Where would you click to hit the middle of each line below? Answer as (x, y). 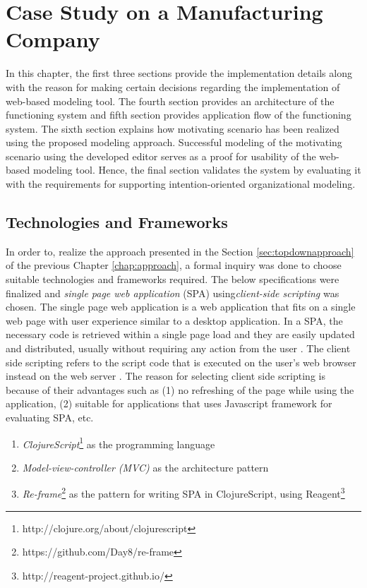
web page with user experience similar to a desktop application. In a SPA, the (174, 320)
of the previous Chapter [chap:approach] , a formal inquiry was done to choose (174, 265)
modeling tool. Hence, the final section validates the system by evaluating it (197, 170)
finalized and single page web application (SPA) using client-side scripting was (173, 293)
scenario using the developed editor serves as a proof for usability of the (161, 156)
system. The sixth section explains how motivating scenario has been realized (173, 128)
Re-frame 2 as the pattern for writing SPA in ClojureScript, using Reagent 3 (183, 493)
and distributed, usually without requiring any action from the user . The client (178, 348)
